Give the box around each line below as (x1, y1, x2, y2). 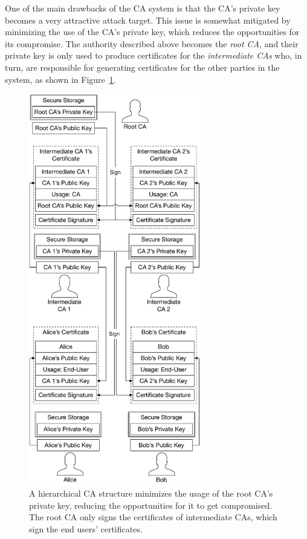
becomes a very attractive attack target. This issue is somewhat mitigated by (5, 13, 291, 26)
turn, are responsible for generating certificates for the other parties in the (5, 60, 280, 73)
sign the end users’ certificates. (29, 522, 143, 535)
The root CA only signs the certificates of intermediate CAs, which (29, 511, 277, 523)
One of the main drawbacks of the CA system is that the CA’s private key (5, 2, 280, 14)
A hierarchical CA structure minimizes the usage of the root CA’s (29, 487, 273, 500)
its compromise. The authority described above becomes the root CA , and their (5, 37, 299, 50)
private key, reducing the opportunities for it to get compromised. (29, 498, 273, 511)
